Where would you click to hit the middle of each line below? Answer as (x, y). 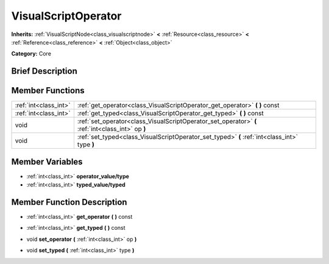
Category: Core (31, 54)
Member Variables (47, 162)
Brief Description (44, 71)
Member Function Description (69, 202)
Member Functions (48, 91)
